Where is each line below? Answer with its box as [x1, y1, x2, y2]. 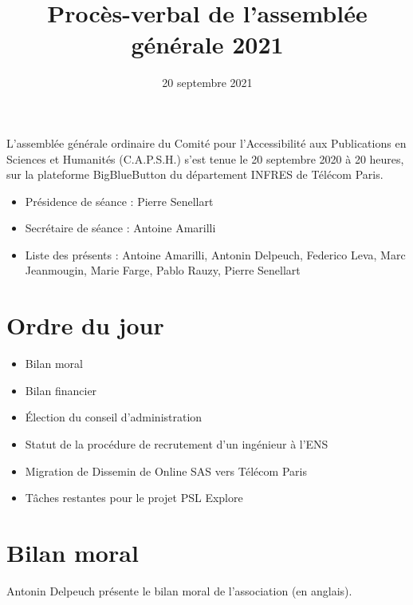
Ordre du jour [6, 309, 164, 342]
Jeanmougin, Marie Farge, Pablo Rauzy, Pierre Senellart [25, 262, 301, 279]
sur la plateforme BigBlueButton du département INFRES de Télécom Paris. [6, 166, 383, 183]
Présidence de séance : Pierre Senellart [25, 192, 214, 209]
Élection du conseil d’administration [25, 409, 203, 425]
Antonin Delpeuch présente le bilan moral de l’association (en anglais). [6, 582, 352, 599]
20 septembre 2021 [162, 74, 253, 91]
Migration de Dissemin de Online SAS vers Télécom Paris [25, 462, 307, 479]
